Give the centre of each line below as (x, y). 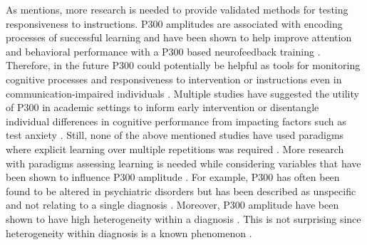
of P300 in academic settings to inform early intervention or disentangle (162, 107)
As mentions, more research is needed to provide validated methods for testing (177, 9)
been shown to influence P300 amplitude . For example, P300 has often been (173, 177)
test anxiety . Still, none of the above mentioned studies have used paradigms (175, 135)
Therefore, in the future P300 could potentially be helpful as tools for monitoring (183, 65)
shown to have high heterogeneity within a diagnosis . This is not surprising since (183, 218)
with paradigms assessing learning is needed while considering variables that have (183, 163)
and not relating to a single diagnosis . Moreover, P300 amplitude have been (172, 205)
